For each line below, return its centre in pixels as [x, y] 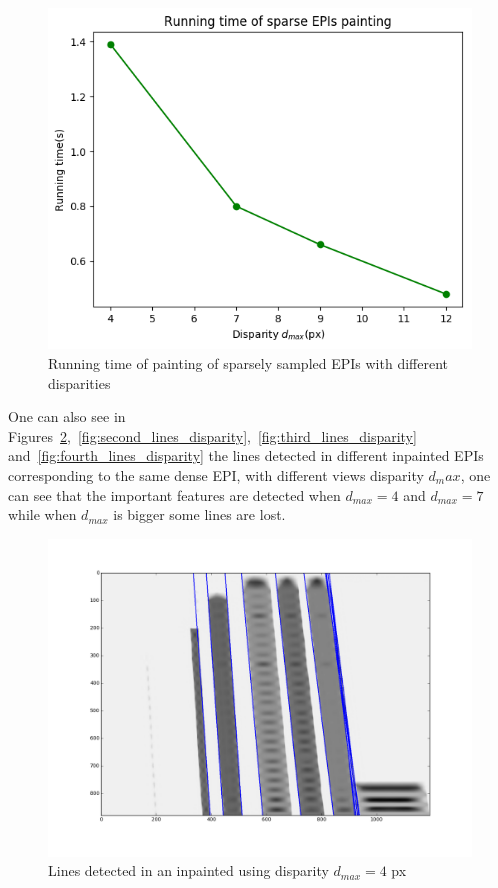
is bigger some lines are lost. [199, 514]
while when [42, 514]
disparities [79, 382]
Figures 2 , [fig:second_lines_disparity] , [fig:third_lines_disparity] [212, 435]
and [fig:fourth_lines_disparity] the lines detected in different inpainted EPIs [246, 455]
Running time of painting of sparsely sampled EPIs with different [248, 363]
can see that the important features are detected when [174, 494]
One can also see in [67, 416]
